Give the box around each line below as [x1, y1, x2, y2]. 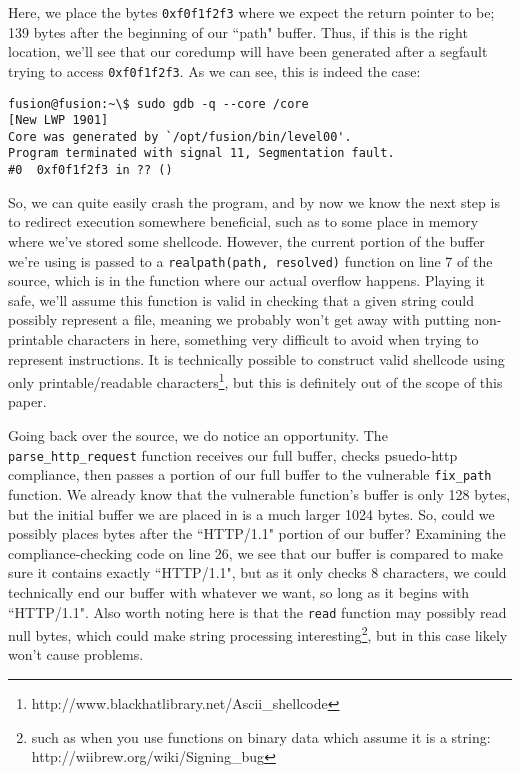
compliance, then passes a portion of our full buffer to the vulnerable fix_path [8, 464, 492, 485]
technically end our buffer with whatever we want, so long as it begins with [8, 581, 470, 602]
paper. [8, 391, 47, 412]
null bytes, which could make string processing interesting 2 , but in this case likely [8, 622, 508, 645]
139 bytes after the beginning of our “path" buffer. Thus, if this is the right [8, 21, 468, 42]
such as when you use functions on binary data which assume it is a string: [31, 726, 491, 747]
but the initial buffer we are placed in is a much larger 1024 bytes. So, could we [8, 503, 495, 524]
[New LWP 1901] [8, 113, 109, 128]
